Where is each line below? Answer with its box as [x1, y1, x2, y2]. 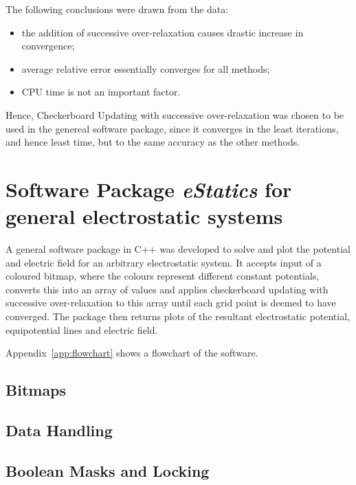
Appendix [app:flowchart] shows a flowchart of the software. [5, 346, 258, 360]
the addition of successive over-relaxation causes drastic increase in [21, 25, 304, 39]
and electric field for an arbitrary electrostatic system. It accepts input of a [5, 255, 322, 269]
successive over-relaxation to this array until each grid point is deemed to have [5, 295, 336, 310]
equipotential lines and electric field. [5, 322, 158, 337]
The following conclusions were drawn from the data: [5, 2, 229, 16]
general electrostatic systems [5, 202, 283, 230]
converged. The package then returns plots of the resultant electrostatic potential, [5, 309, 350, 324]
